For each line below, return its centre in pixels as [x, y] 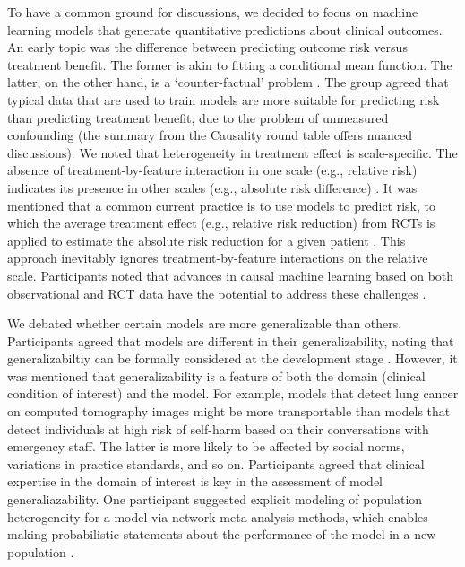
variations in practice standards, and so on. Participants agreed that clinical [216, 463]
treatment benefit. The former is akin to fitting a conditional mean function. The [230, 64]
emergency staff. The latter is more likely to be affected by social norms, [206, 446]
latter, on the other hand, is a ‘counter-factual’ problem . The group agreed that [228, 82]
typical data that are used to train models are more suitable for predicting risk [224, 99]
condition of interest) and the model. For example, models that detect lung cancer [233, 393]
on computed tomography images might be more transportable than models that [229, 411]
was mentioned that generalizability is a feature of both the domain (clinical [216, 375]
